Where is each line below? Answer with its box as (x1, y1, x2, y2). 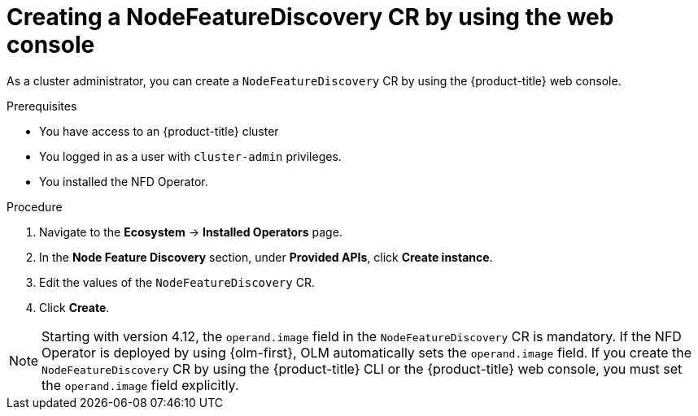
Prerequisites (7, 98, 77, 113)
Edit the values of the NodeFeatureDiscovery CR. (39, 275, 315, 289)
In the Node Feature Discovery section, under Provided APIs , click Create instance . (39, 249, 493, 264)
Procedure (7, 199, 63, 214)
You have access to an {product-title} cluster (39, 123, 279, 138)
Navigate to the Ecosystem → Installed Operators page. (39, 224, 342, 239)
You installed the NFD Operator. (39, 174, 208, 188)
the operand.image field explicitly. (41, 376, 239, 393)
